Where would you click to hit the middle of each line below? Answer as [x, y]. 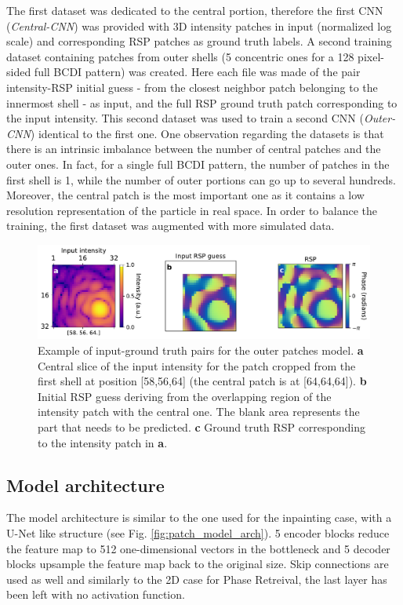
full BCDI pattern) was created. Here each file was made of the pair [197, 72]
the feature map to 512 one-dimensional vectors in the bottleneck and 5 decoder [198, 548]
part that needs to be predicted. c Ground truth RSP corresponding [201, 426]
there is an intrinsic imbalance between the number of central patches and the [194, 149]
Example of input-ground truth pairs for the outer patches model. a [201, 350]
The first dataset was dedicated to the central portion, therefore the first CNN [195, 10]
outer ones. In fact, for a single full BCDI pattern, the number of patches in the [198, 164]
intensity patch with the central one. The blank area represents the [199, 412]
